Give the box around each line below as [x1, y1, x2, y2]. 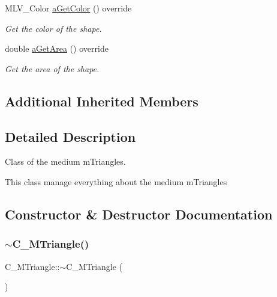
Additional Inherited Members [5, 91, 198, 110]
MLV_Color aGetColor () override [5, 2, 132, 14]
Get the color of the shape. [5, 22, 102, 34]
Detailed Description [5, 127, 136, 145]
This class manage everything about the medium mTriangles [5, 175, 227, 188]
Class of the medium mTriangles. [5, 155, 126, 168]
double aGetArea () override [5, 42, 109, 55]
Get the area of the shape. [5, 62, 100, 75]
